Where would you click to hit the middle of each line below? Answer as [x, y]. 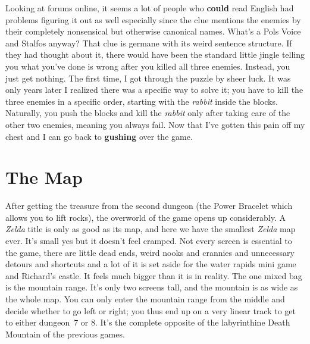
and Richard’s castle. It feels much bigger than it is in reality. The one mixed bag [154, 275]
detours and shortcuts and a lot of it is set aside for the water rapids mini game [151, 264]
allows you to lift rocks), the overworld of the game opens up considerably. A [146, 217]
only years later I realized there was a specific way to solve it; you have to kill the [154, 90]
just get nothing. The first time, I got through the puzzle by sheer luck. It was [148, 78]
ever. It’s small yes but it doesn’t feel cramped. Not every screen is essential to [149, 241]
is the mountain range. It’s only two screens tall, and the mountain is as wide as [152, 287]
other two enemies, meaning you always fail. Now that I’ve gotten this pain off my [155, 124]
